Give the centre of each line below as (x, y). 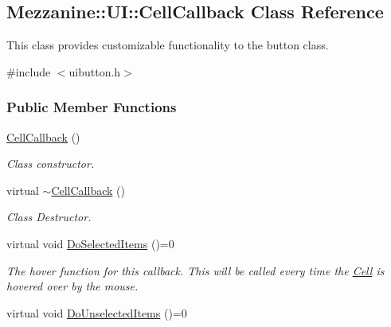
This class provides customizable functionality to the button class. (168, 45)
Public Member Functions (92, 107)
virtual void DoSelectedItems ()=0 (90, 243)
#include (29, 71)
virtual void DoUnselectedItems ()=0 (97, 312)
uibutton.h (95, 71)
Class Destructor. (49, 217)
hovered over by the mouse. (72, 286)
